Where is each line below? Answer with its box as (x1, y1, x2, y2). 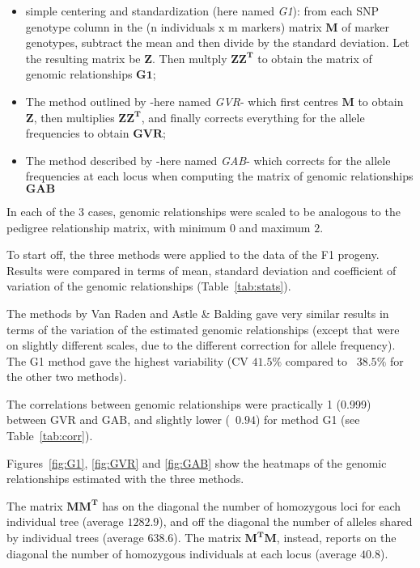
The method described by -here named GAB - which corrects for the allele (25, 151, 391, 168)
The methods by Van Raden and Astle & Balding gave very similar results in (6, 304, 389, 321)
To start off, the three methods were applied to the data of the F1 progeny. (6, 246, 380, 263)
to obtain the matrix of (257, 49, 372, 66)
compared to (285, 352, 348, 369)
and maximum (239, 218, 311, 235)
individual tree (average (6, 513, 124, 530)
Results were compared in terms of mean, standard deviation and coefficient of (6, 261, 397, 278)
